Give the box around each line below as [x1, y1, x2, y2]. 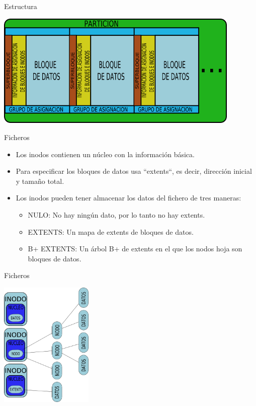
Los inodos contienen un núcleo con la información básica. [16, 149, 195, 159]
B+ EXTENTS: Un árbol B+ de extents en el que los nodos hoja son [28, 243, 242, 254]
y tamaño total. [16, 175, 64, 186]
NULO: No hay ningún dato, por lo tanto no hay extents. [28, 210, 205, 220]
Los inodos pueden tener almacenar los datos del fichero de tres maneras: [16, 192, 241, 203]
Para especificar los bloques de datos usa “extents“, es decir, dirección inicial [16, 166, 252, 176]
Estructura [4, 1, 37, 11]
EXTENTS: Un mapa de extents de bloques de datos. [28, 226, 194, 237]
